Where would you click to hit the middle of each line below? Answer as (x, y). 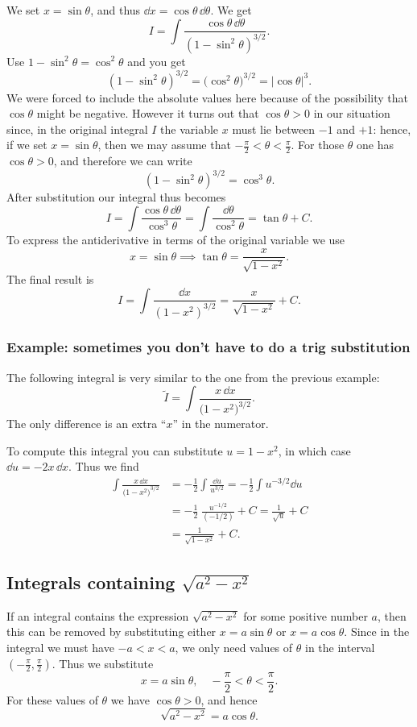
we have (130, 699)
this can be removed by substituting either (111, 631)
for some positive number (306, 615)
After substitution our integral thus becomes (116, 197)
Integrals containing (91, 582)
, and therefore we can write (123, 161)
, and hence (229, 699)
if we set (27, 145)
